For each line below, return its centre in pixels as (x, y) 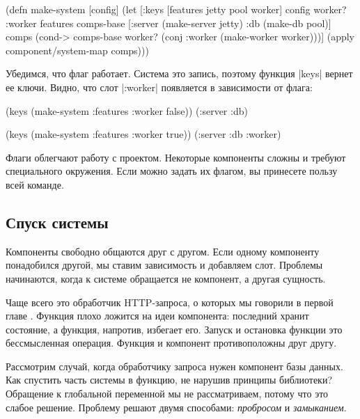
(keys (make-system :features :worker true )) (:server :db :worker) (143, 134)
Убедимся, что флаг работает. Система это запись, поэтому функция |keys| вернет (179, 73)
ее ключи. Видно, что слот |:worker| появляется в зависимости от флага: (159, 87)
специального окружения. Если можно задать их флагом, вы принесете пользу (172, 171)
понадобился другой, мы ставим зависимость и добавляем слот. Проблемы (164, 265)
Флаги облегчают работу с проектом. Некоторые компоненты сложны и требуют (176, 157)
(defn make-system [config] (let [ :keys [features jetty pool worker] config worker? (176, 9)
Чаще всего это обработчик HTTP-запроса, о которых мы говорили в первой (170, 302)
